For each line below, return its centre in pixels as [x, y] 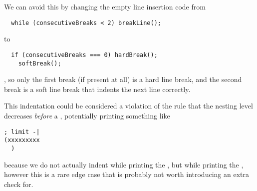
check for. [19, 184]
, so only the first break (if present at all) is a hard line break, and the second [123, 79]
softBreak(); [40, 63]
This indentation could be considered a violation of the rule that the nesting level [128, 106]
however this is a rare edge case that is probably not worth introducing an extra [127, 174]
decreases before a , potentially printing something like [87, 115]
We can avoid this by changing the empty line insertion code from [105, 6]
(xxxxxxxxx [22, 140]
